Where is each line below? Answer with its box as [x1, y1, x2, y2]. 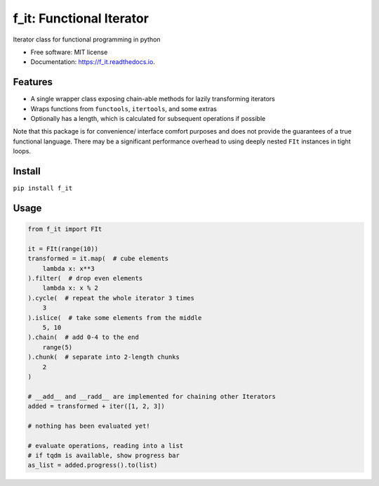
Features [13, 76, 53, 88]
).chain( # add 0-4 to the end [27, 333, 140, 341]
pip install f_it [13, 184, 73, 193]
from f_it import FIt [27, 225, 102, 234]
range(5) [42, 343, 73, 351]
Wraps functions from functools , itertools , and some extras [30, 104, 218, 113]
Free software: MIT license [30, 48, 108, 56]
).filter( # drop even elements [27, 274, 143, 283]
